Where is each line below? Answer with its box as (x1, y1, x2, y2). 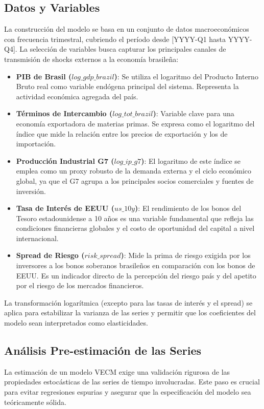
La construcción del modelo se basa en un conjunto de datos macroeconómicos (4, 24, 249, 34)
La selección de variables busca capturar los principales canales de (19, 44, 226, 54)
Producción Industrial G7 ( (16, 155, 114, 166)
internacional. (16, 232, 59, 243)
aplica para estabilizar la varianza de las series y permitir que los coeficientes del (4, 307, 256, 318)
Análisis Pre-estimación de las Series (4, 342, 201, 358)
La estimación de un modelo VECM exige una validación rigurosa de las (4, 366, 230, 377)
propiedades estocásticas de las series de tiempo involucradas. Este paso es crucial (4, 376, 260, 387)
